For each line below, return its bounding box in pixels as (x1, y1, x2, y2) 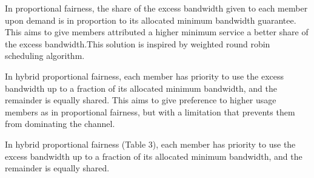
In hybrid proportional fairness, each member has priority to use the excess (5, 69, 284, 82)
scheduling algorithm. (5, 49, 85, 62)
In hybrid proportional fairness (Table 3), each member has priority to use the (5, 137, 296, 150)
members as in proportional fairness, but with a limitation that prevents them (5, 105, 295, 118)
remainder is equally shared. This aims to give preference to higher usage (5, 94, 276, 106)
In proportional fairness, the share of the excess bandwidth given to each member (5, 2, 308, 14)
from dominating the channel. (5, 117, 115, 130)
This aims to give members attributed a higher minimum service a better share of (5, 26, 309, 38)
